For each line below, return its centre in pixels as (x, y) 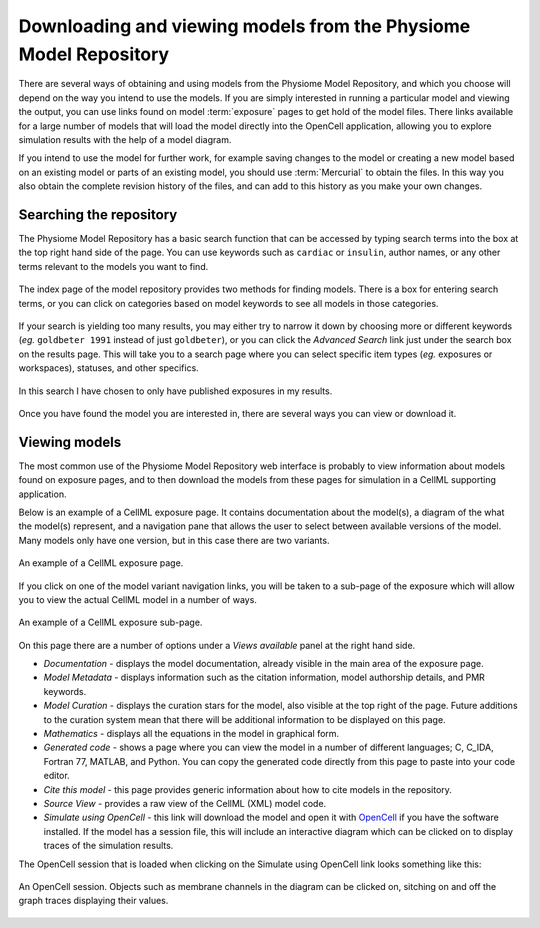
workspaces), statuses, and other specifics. (108, 368)
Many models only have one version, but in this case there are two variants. (174, 540)
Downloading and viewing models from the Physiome (244, 26)
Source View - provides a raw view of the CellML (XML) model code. (185, 803)
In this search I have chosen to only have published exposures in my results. (175, 391)
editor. (56, 776)
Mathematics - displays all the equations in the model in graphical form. (191, 734)
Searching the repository (98, 214)
